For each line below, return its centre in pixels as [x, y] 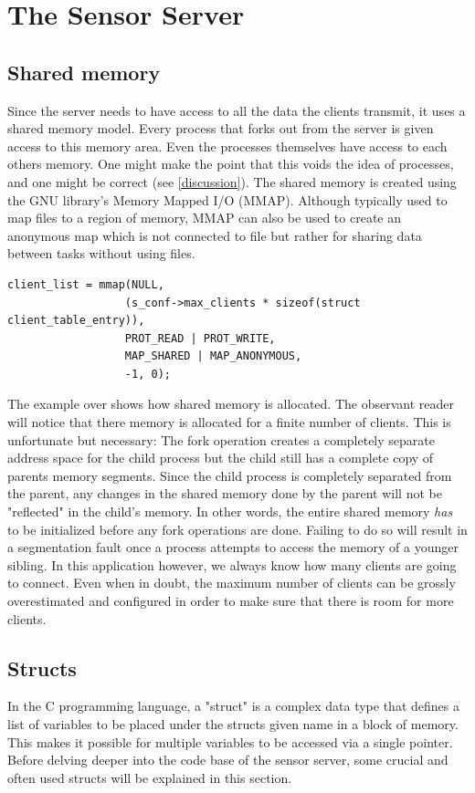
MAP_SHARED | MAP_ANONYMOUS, [213, 356]
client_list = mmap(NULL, [86, 284]
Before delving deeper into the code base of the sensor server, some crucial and [228, 760]
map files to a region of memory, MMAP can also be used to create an [205, 218]
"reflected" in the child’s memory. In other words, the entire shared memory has [230, 511]
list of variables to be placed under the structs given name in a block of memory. [233, 724]
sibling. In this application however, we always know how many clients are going [232, 564]
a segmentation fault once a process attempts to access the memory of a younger [233, 547]
